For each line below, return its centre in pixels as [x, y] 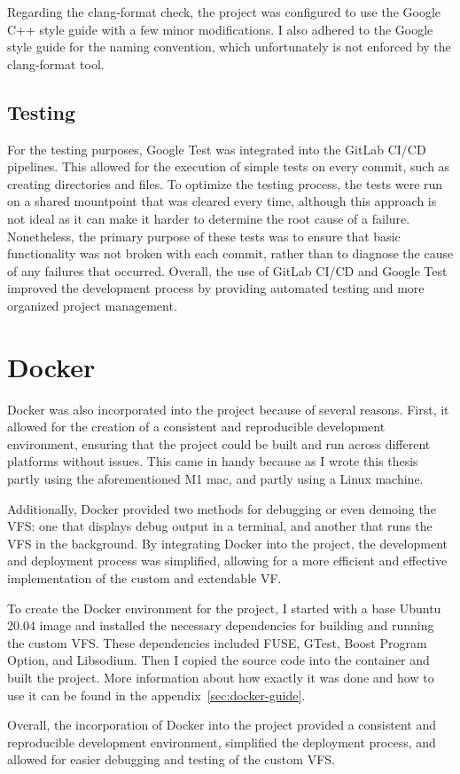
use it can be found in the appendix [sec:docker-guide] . [156, 695]
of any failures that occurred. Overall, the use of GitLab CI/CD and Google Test [227, 270]
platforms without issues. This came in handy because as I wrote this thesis [213, 461]
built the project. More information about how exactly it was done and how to [221, 677]
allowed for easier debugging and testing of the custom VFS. [171, 759]
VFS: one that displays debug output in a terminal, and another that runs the [220, 526]
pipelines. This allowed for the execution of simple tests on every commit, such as [229, 166]
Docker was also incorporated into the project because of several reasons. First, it [228, 409]
